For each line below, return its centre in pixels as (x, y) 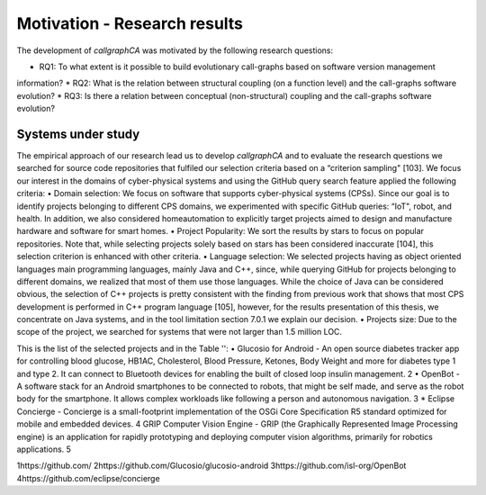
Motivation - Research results (130, 23)
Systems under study (78, 134)
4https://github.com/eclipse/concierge (89, 478)
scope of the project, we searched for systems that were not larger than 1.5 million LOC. (179, 332)
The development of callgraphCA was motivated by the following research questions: (175, 50)
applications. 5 (44, 449)
